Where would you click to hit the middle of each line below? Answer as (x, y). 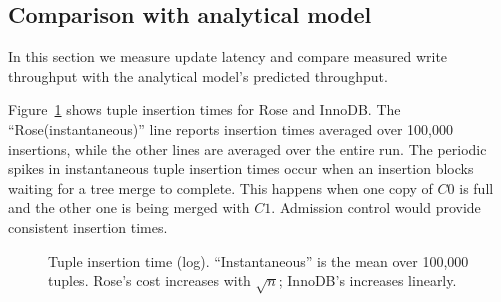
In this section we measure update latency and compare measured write (228, 56)
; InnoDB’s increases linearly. (367, 280)
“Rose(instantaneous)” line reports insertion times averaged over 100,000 (230, 128)
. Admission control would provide (376, 207)
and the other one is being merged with (129, 207)
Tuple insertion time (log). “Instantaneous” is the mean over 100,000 (258, 260)
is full (476, 187)
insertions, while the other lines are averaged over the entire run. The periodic (247, 148)
